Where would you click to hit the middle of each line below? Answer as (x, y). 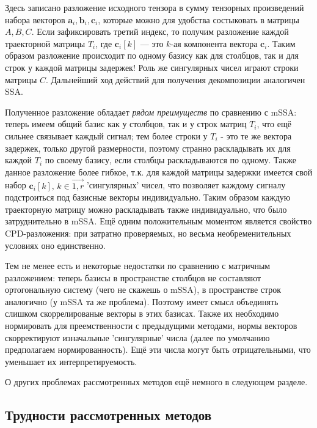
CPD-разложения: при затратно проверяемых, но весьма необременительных (148, 233)
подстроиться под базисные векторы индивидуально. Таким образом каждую (148, 197)
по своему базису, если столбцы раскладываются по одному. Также (170, 160)
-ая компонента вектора (214, 43)
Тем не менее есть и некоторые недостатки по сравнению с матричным (138, 266)
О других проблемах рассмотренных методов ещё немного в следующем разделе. (156, 382)
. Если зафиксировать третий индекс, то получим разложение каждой (160, 31)
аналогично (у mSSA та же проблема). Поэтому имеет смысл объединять (142, 301)
